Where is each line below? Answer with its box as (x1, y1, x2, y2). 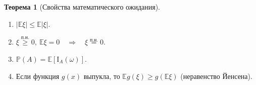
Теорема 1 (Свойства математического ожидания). (4, 2, 161, 12)
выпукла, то (83, 70, 120, 81)
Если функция (16, 70, 60, 81)
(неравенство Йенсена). (180, 70, 252, 81)
